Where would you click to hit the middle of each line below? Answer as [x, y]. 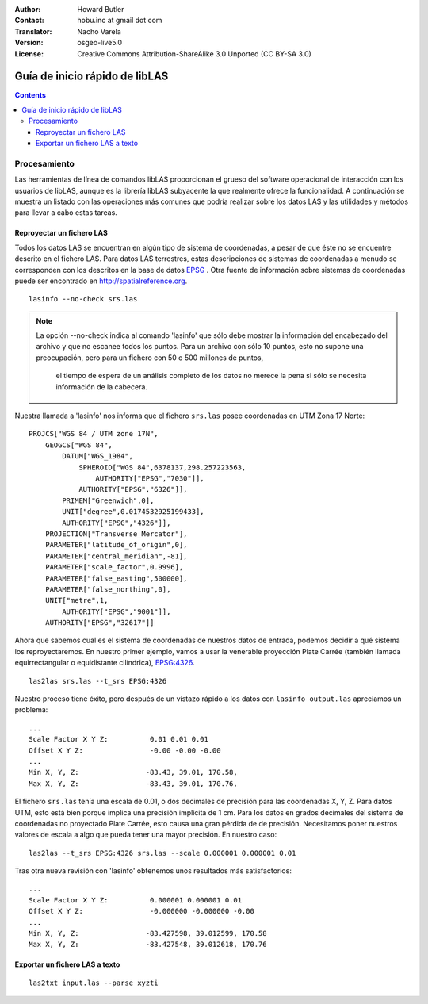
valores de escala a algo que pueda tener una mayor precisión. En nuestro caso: [146, 835]
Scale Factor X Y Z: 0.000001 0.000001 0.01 [135, 900]
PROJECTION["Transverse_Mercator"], [116, 534]
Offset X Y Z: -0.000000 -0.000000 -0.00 [142, 911]
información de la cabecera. [102, 387]
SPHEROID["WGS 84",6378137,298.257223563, [162, 467]
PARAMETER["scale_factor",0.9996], [114, 567]
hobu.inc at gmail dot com [120, 21]
